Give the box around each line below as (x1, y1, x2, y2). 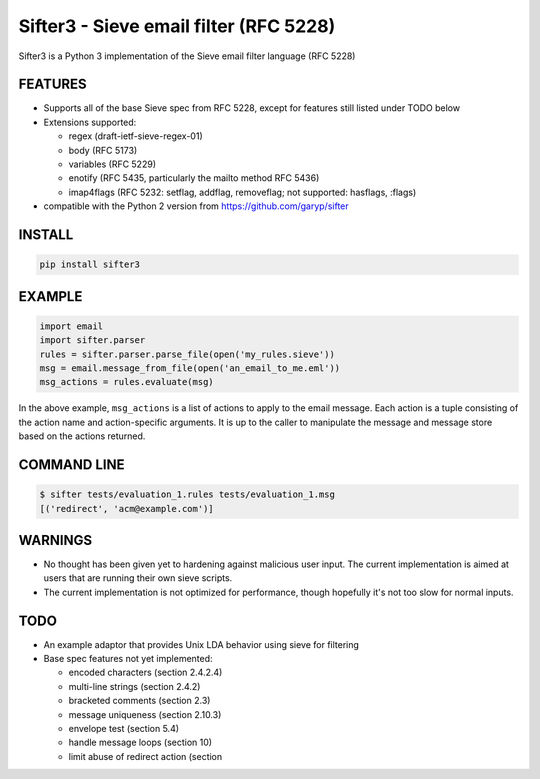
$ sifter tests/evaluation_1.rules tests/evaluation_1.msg (39, 489, 335, 500)
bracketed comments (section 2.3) (68, 695, 211, 707)
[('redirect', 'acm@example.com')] (39, 503, 214, 514)
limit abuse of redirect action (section (68, 750, 223, 762)
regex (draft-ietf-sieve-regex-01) (68, 130, 204, 142)
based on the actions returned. (18, 430, 146, 442)
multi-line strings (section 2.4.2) (68, 680, 201, 692)
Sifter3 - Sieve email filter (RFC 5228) (18, 15, 336, 37)
